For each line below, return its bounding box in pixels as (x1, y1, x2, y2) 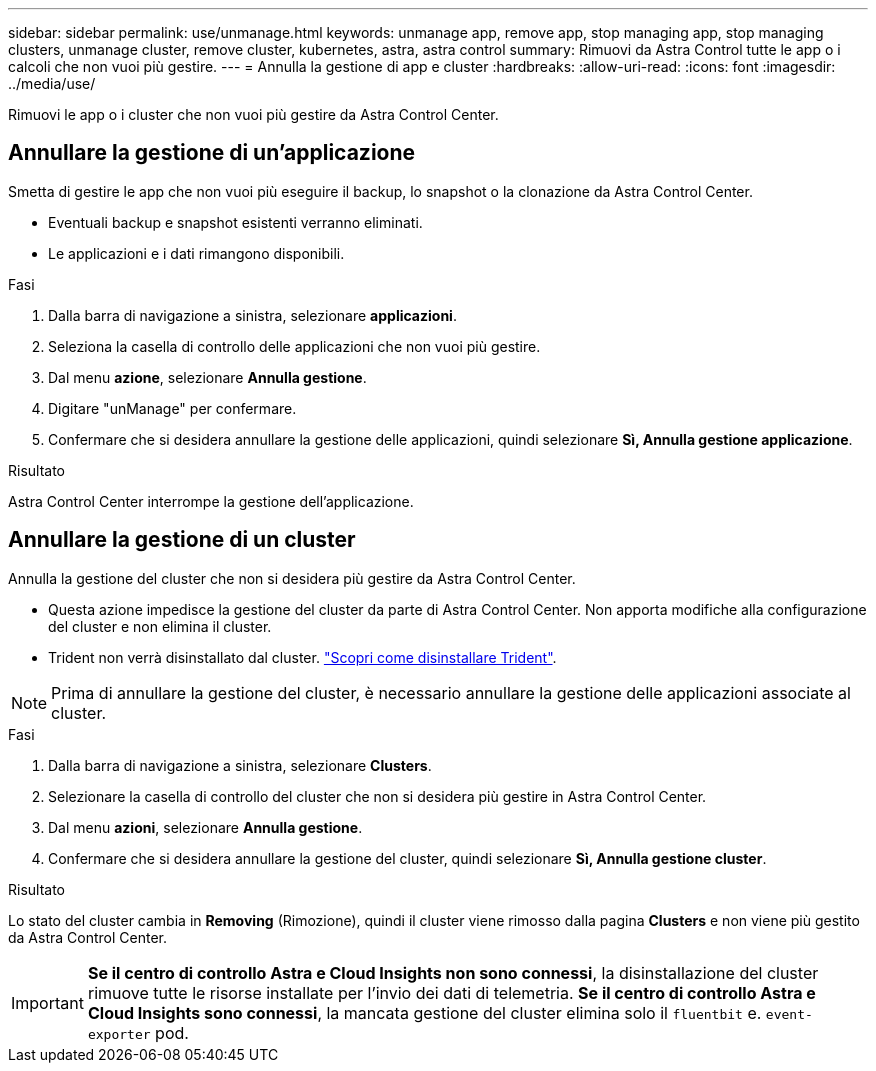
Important (11, 992, 84, 1013)
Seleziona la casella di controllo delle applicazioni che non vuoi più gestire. (48, 337, 541, 355)
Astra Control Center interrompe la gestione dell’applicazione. (8, 492, 414, 510)
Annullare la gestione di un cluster (8, 527, 356, 553)
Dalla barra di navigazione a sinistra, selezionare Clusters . (48, 756, 432, 774)
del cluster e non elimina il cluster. (48, 617, 272, 635)
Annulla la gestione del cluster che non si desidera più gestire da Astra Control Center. (8, 569, 576, 587)
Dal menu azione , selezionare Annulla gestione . (48, 368, 367, 386)
